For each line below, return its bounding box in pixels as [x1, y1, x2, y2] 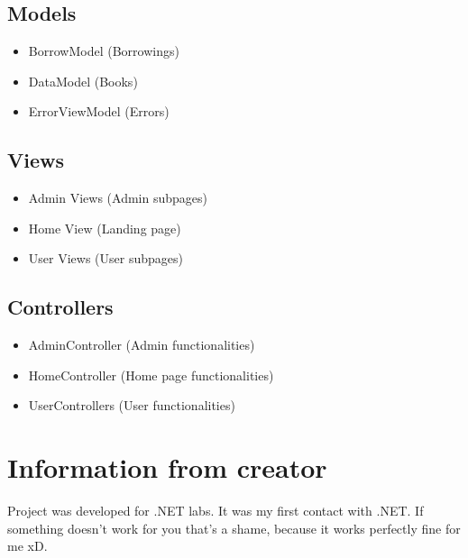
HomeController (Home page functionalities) [28, 365, 274, 384]
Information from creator [7, 449, 327, 486]
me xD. [7, 536, 48, 555]
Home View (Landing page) [28, 218, 181, 237]
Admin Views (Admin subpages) [28, 188, 207, 207]
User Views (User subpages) [28, 249, 183, 268]
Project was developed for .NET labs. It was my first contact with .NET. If [7, 501, 424, 520]
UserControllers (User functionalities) [28, 396, 235, 415]
